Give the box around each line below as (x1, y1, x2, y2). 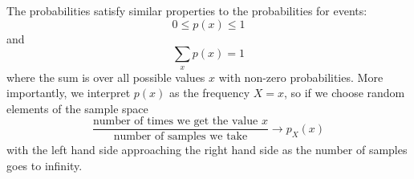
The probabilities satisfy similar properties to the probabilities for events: (6, 2, 367, 18)
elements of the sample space (6, 100, 148, 116)
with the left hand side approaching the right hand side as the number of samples (6, 141, 408, 158)
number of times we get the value (92, 116, 258, 128)
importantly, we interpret (6, 84, 131, 101)
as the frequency (169, 84, 250, 101)
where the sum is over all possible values (6, 68, 205, 85)
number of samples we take (113, 131, 248, 143)
